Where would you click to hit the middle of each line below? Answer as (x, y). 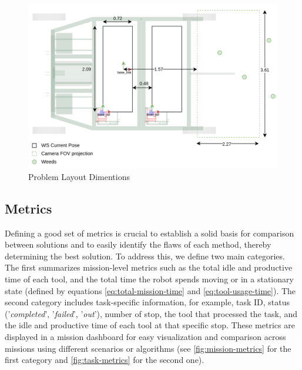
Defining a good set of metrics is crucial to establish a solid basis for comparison (150, 233)
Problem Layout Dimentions (79, 176)
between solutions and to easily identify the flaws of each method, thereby (138, 244)
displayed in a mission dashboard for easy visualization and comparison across (145, 336)
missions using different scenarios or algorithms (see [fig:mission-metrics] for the (148, 348)
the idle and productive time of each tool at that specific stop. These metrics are (150, 325)
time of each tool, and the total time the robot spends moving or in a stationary (149, 279)
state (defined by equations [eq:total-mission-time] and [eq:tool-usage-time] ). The (150, 290)
